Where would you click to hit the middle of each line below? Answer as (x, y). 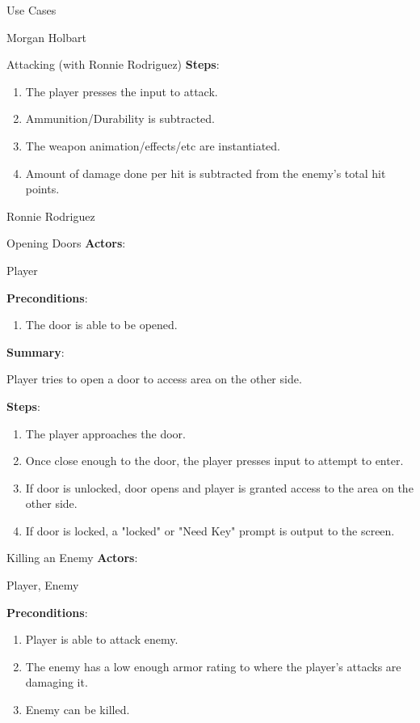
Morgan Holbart (46, 37)
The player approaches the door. (105, 433)
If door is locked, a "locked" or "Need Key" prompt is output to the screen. (210, 530)
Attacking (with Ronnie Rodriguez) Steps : (113, 64)
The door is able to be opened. (101, 325)
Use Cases (31, 10)
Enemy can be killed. (78, 710)
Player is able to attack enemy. (102, 639)
